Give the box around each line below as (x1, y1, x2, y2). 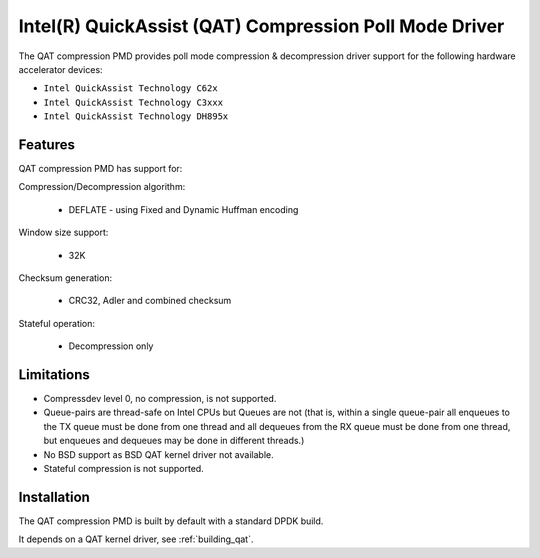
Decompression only (68, 340, 154, 352)
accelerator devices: (18, 63, 104, 75)
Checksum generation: (18, 271, 113, 284)
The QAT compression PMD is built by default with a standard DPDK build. (18, 515, 324, 527)
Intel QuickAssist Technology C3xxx (43, 96, 224, 108)
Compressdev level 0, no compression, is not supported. (43, 393, 277, 405)
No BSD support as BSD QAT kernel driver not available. (43, 448, 274, 460)
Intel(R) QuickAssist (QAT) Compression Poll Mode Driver (18, 15, 505, 37)
